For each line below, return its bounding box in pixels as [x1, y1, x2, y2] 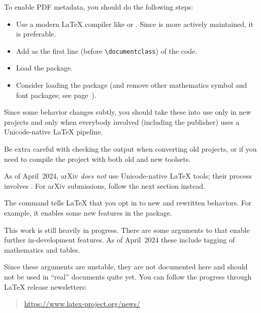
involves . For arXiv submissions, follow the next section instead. [4, 180, 205, 191]
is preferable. [16, 28, 56, 39]
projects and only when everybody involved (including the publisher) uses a [4, 116, 240, 127]
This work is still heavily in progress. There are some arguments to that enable [4, 224, 250, 235]
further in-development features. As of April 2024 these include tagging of [4, 234, 235, 245]
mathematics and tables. [4, 244, 80, 255]
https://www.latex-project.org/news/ [24, 298, 140, 309]
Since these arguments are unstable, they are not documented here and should [4, 261, 248, 272]
